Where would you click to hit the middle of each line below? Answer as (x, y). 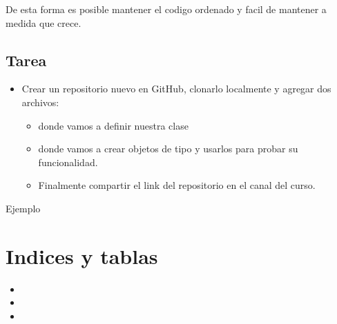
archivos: (40, 102)
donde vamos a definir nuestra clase (113, 125)
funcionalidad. (68, 162)
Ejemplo (23, 208)
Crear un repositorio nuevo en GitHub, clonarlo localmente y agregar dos (176, 89)
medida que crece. (44, 22)
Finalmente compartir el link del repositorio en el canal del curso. (177, 185)
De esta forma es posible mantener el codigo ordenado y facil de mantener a (166, 9)
